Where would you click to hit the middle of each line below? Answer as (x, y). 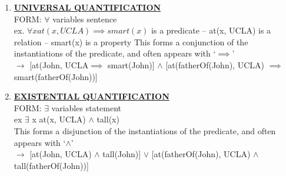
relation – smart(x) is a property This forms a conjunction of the (131, 41)
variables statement (86, 107)
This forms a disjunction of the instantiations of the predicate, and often (145, 130)
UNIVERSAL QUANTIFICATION (87, 7)
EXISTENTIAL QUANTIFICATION (92, 96)
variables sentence (85, 19)
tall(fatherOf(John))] (51, 165)
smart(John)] (131, 64)
